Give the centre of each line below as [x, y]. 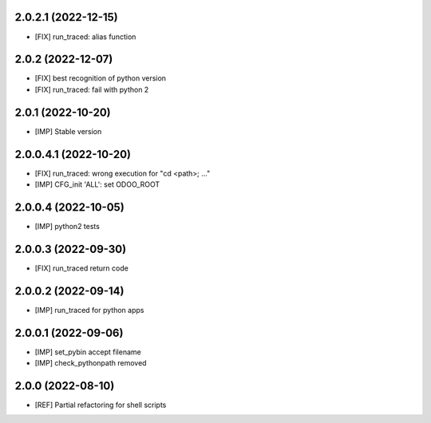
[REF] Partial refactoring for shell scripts [101, 405]
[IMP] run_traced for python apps [89, 310]
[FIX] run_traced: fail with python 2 [92, 89]
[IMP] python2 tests [67, 226]
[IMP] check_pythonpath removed [91, 363]
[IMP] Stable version [68, 131]
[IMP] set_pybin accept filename [88, 352]
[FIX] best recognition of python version [101, 78]
